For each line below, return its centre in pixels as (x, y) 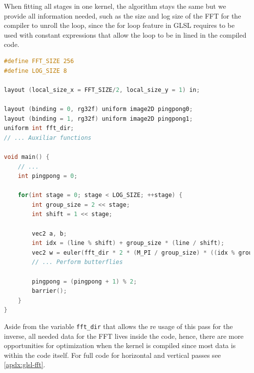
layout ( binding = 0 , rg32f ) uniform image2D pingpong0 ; (98, 109)
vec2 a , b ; (49, 233)
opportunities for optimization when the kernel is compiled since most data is (120, 345)
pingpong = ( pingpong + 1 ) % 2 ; (85, 281)
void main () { (27, 157)
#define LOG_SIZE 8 (35, 71)
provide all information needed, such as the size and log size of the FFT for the (123, 15)
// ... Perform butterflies (77, 262)
